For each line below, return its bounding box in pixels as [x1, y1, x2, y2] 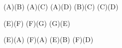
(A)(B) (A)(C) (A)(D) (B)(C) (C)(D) [3, 1, 119, 11]
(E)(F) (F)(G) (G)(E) [3, 18, 71, 28]
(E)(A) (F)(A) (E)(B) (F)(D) [3, 34, 94, 45]
